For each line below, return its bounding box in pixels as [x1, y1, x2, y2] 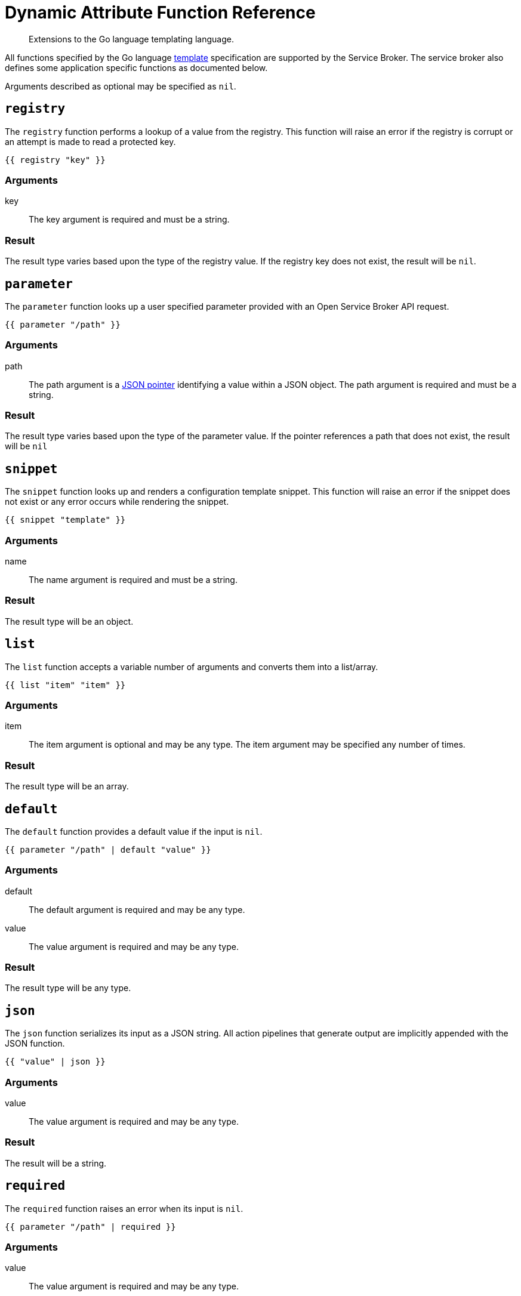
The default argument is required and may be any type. [29, 904, 245, 915]
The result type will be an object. [5, 616, 134, 627]
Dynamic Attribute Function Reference [5, 2, 316, 23]
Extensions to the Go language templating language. [29, 33, 234, 44]
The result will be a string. [5, 1158, 107, 1168]
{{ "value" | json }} [5, 1057, 106, 1067]
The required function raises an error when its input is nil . [5, 1203, 243, 1214]
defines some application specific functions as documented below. [5, 62, 268, 73]
